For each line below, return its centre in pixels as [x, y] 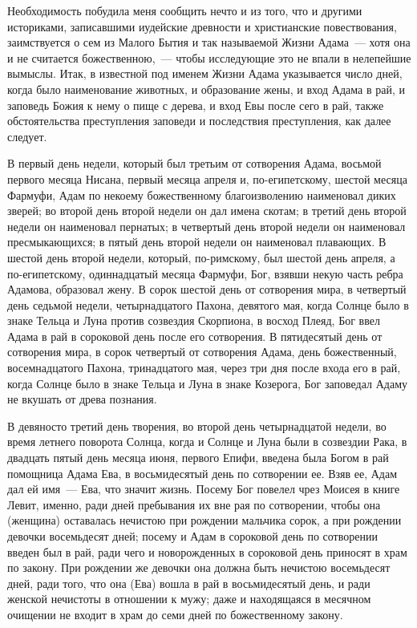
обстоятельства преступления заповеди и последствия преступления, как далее [199, 121]
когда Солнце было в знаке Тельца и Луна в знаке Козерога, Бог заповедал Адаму [207, 383]
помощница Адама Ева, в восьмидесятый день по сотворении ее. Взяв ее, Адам [202, 473]
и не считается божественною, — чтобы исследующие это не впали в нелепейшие [209, 57]
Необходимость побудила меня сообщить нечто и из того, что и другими [185, 10]
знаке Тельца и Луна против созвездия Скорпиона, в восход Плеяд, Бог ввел [194, 320]
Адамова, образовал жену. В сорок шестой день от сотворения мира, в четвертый [207, 289]
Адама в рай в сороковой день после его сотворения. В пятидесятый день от [195, 336]
